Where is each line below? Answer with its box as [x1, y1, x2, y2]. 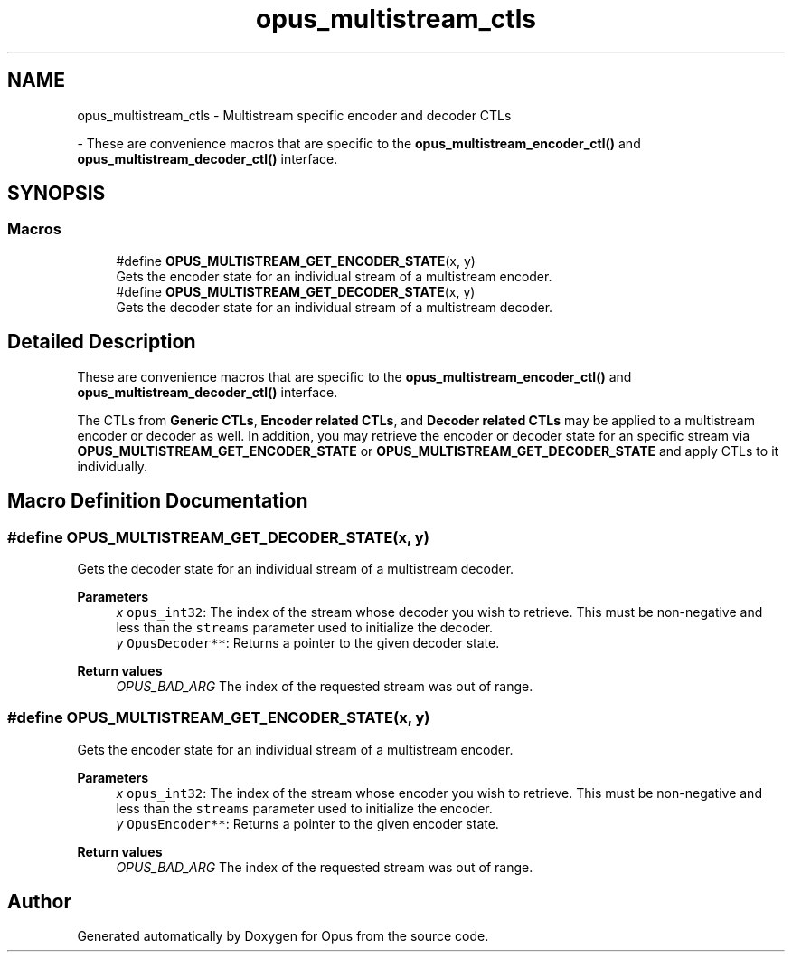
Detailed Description [7, 330, 196, 354]
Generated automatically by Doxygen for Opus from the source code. [77, 928, 489, 945]
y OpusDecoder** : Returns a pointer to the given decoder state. [116, 634, 500, 650]
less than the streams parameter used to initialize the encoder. [116, 800, 493, 816]
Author [7, 890, 71, 914]
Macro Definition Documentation [7, 489, 308, 513]
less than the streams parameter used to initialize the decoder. [116, 619, 494, 635]
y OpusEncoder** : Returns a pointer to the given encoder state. [116, 815, 499, 831]
